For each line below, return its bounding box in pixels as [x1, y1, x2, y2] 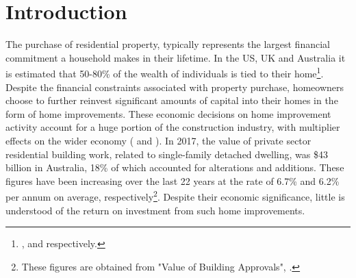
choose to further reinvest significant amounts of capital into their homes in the [5, 93, 338, 108]
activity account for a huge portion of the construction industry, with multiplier [5, 120, 340, 134]
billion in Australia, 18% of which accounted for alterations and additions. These [5, 160, 344, 175]
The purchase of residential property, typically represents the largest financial [5, 37, 330, 51]
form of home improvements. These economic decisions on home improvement [5, 106, 331, 121]
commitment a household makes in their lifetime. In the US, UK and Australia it [5, 50, 346, 64]
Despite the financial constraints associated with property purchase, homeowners [5, 79, 344, 94]
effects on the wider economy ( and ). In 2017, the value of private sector [5, 133, 311, 147]
